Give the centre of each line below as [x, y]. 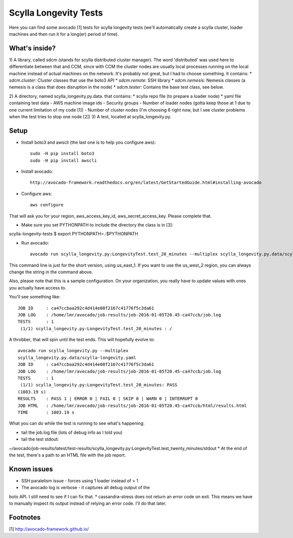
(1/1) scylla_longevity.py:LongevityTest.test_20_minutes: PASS [99, 385]
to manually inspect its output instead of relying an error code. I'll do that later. [88, 503]
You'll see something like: [35, 297]
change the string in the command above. [51, 272]
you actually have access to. [38, 288]
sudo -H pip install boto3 [62, 154]
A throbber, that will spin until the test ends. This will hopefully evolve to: [82, 339]
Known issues [31, 469]
